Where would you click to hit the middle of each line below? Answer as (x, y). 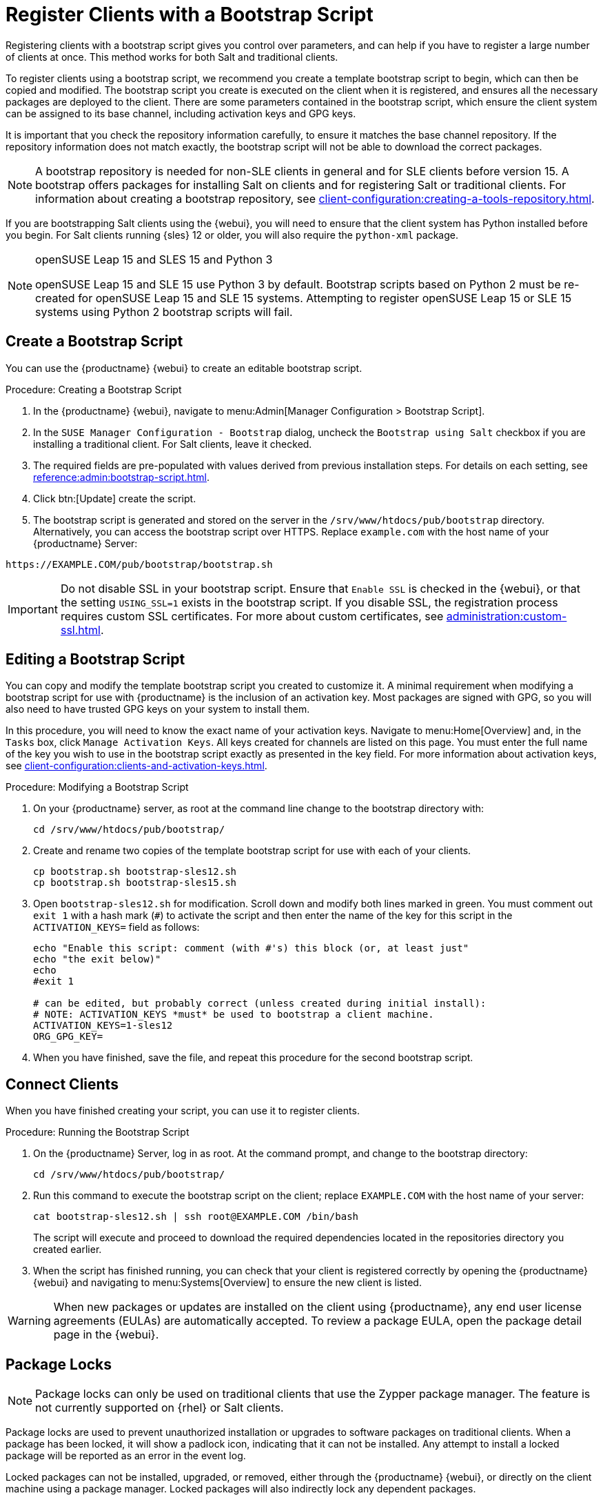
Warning (29, 1321)
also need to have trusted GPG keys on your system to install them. (158, 709)
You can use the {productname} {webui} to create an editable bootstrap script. (184, 368)
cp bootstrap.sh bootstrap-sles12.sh (135, 872)
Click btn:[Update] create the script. (115, 498)
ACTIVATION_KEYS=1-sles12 (103, 1026)
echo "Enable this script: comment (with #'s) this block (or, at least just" (251, 948)
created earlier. (68, 1250)
